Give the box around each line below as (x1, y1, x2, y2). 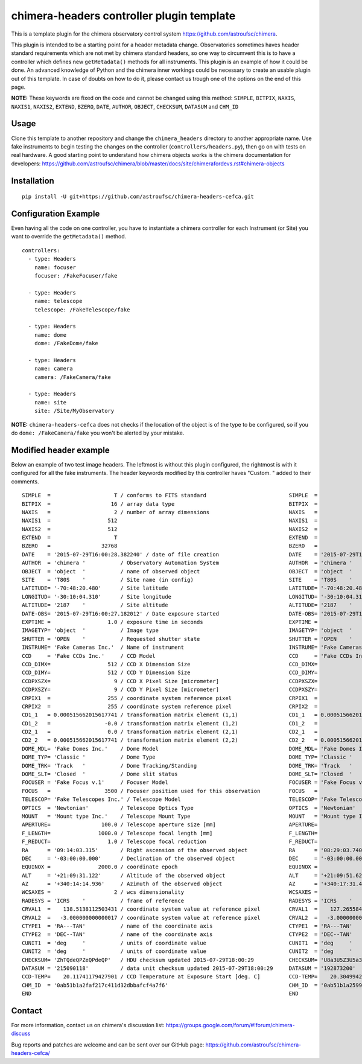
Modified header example (11, 445, 110, 455)
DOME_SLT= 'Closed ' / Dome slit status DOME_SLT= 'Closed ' (22, 771, 353, 778)
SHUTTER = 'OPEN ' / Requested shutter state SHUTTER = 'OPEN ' (22, 636, 353, 642)
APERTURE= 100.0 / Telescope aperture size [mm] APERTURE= (22, 821, 318, 828)
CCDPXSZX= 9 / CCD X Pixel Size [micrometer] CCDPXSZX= (22, 678, 318, 684)
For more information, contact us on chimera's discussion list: (11, 1022, 165, 1029)
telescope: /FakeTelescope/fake (34, 306, 130, 313)
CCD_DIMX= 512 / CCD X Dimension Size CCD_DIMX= (22, 661, 318, 667)
